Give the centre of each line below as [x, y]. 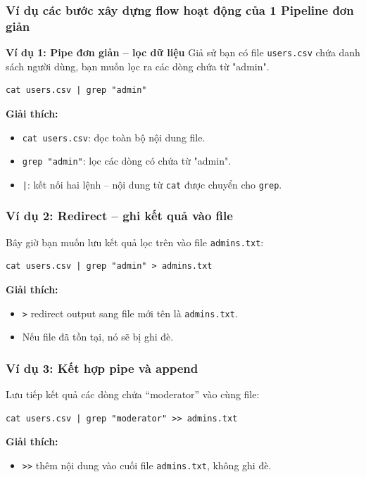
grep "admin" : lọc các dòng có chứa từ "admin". [127, 161]
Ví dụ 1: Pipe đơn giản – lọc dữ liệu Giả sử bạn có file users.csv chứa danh [183, 52]
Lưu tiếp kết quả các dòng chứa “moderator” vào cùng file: [133, 394]
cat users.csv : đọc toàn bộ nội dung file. [114, 137]
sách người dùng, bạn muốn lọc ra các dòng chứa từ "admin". [138, 66]
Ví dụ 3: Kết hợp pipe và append [102, 368]
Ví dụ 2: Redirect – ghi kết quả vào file [119, 216]
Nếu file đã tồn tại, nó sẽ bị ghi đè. [98, 337]
